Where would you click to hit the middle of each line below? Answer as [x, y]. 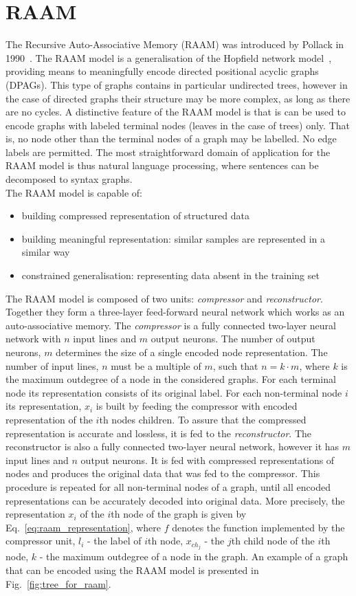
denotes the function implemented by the [258, 527]
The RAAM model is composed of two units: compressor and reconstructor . [164, 298]
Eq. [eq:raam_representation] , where [84, 527]
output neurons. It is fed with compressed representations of [208, 460]
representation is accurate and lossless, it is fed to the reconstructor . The [159, 433]
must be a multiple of [156, 365]
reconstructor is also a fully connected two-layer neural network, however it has [173, 446]
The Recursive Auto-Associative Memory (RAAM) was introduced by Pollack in [175, 44]
